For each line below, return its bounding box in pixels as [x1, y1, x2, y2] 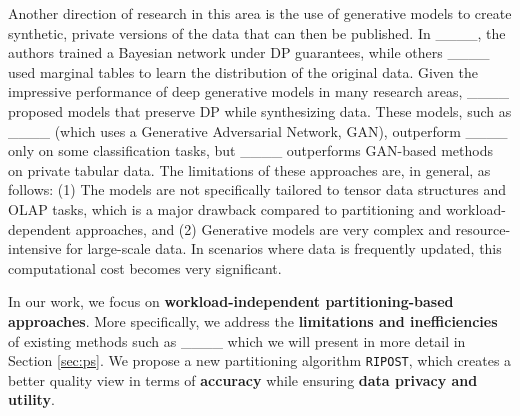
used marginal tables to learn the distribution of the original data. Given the [8, 61, 478, 82]
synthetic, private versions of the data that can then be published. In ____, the [8, 22, 506, 43]
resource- [455, 218, 511, 239]
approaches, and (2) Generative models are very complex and [75, 218, 451, 239]
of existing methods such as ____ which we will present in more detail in [8, 330, 466, 351]
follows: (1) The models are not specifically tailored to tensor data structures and [8, 179, 507, 200]
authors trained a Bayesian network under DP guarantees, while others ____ [8, 42, 490, 63]
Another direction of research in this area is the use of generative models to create [8, 3, 512, 23]
